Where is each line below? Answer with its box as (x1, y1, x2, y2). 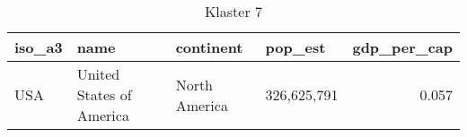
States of (76, 84, 132, 105)
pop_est (265, 37, 326, 57)
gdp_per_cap (352, 37, 453, 57)
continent (175, 37, 243, 57)
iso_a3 (14, 37, 63, 57)
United (76, 64, 120, 84)
